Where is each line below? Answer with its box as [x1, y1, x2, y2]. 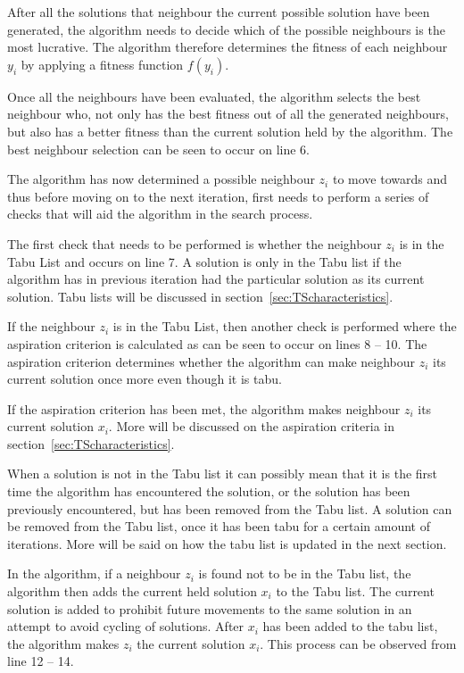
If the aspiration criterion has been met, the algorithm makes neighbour [7, 399, 401, 418]
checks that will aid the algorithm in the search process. [7, 204, 313, 223]
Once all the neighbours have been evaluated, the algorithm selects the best [7, 87, 421, 105]
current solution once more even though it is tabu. [7, 370, 282, 388]
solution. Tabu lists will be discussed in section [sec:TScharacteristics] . [7, 287, 394, 305]
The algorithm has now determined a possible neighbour [7, 170, 315, 188]
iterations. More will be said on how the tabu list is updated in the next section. [7, 534, 447, 553]
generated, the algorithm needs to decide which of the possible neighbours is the [7, 20, 445, 38]
